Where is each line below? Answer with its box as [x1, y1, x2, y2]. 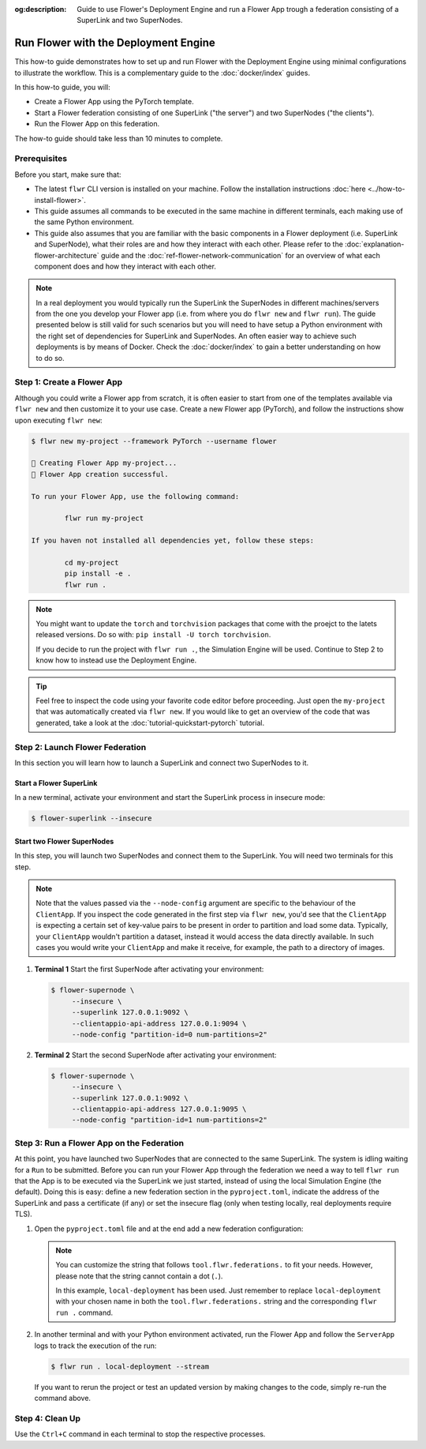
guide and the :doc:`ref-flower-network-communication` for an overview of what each [100, 250, 380, 260]
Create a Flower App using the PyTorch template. [34, 97, 194, 107]
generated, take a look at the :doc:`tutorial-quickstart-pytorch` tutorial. [35, 718, 264, 727]
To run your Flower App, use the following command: [31, 492, 240, 501]
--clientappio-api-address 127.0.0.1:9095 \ [71, 1105, 247, 1113]
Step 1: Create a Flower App [14, 377, 123, 388]
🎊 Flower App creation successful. [31, 470, 169, 479]
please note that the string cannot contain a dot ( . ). [55, 1271, 223, 1281]
